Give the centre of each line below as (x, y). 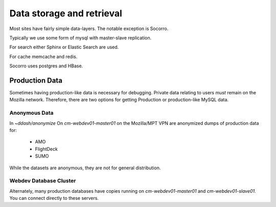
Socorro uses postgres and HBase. (46, 66)
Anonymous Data (31, 113)
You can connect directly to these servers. (54, 198)
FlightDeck (47, 149)
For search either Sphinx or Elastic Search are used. (64, 47)
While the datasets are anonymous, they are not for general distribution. (85, 168)
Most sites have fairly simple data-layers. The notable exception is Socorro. (89, 29)
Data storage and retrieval (66, 13)
